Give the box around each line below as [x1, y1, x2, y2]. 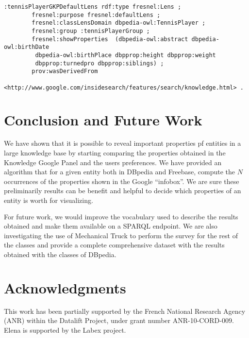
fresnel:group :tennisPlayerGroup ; [32, 27, 150, 34]
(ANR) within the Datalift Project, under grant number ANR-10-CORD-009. [4, 315, 234, 325]
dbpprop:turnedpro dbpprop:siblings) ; [35, 60, 164, 67]
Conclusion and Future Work [4, 110, 202, 130]
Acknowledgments [4, 277, 126, 297]
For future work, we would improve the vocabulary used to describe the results [4, 211, 238, 221]
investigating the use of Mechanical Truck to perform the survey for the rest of [4, 230, 238, 240]
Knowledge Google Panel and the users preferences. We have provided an [4, 157, 222, 167]
